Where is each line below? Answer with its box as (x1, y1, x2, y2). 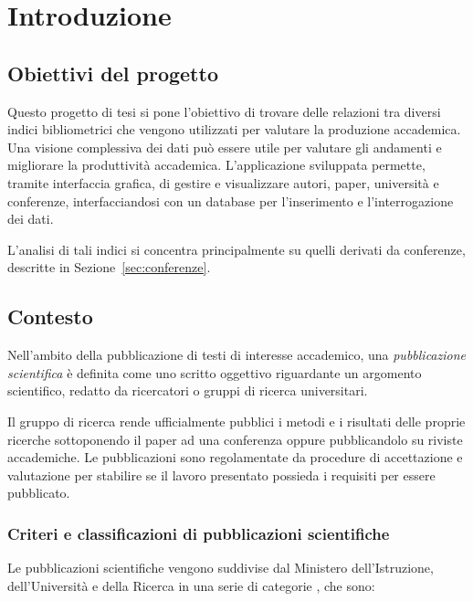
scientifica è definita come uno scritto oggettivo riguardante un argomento (7, 363, 422, 382)
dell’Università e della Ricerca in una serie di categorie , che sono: (7, 575, 375, 595)
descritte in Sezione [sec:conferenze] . (7, 258, 211, 277)
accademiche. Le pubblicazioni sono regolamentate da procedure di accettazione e (7, 448, 463, 467)
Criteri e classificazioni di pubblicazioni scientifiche (7, 522, 390, 544)
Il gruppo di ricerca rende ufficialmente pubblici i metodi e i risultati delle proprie (7, 411, 466, 430)
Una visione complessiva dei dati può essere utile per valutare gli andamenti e (7, 137, 442, 156)
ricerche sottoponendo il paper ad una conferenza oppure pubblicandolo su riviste (7, 429, 463, 448)
